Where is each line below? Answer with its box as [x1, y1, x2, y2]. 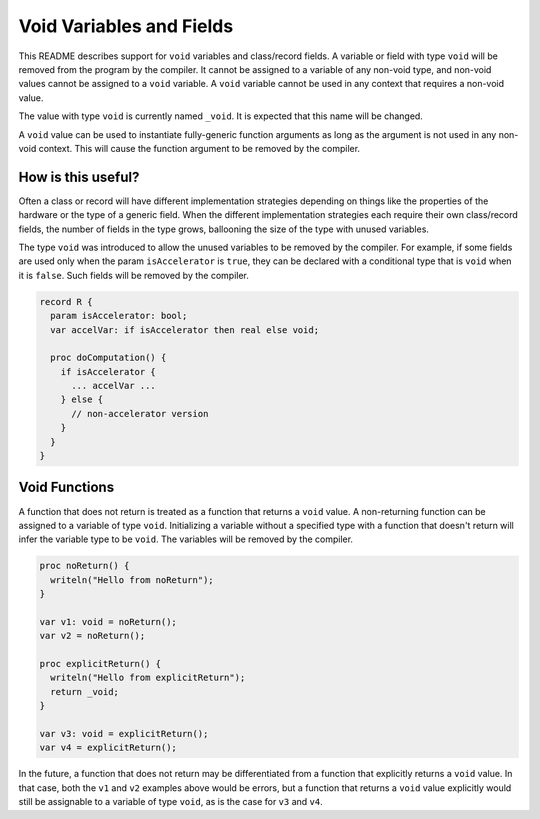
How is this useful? [18, 168, 140, 185]
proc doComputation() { [50, 352, 167, 364]
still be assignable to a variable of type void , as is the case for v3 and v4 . [18, 796, 324, 808]
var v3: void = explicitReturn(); [39, 728, 209, 739]
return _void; [50, 686, 120, 697]
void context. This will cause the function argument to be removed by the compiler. [18, 142, 360, 154]
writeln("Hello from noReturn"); [50, 574, 214, 585]
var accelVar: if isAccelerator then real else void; [50, 324, 320, 335]
